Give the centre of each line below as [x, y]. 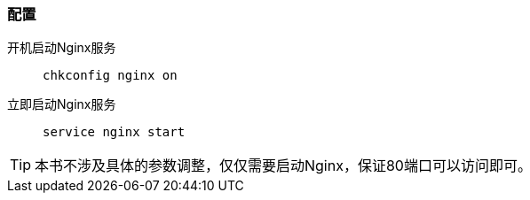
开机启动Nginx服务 [62, 48]
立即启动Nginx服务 [62, 104]
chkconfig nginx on [110, 76]
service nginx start [114, 132]
